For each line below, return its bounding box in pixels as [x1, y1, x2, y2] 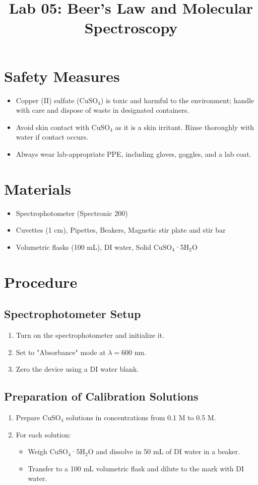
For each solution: [16, 429, 71, 439]
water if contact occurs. [16, 131, 89, 142]
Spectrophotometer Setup [4, 306, 141, 322]
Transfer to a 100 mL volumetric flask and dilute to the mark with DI [28, 463, 244, 473]
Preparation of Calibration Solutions [4, 388, 199, 404]
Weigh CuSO [28, 446, 68, 457]
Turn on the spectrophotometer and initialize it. [16, 329, 165, 340]
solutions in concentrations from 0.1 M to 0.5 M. [66, 412, 216, 422]
